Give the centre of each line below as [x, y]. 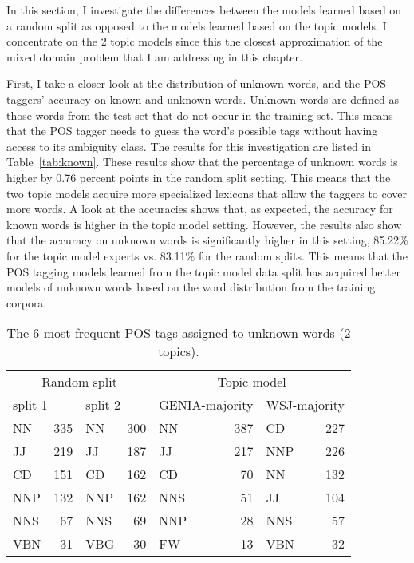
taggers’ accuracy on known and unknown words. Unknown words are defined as [203, 99]
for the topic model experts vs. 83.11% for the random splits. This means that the [207, 255]
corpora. [27, 302]
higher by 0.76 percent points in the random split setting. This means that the [199, 177]
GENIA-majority [206, 405]
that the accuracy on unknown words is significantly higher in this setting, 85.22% [207, 240]
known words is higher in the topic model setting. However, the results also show [204, 224]
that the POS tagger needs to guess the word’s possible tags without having [192, 131]
